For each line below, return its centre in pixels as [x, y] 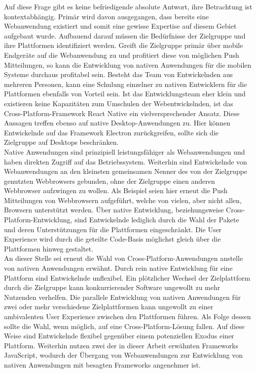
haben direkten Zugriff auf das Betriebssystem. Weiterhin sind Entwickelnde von [126, 161]
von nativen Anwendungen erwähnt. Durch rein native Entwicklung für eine [118, 268]
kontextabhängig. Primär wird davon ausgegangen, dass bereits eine [107, 16]
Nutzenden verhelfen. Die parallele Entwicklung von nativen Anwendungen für [123, 297]
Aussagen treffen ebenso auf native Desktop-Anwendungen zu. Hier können [117, 123]
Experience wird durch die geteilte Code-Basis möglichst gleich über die [112, 239]
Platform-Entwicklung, [38, 220]
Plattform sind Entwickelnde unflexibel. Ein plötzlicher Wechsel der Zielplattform [127, 277]
